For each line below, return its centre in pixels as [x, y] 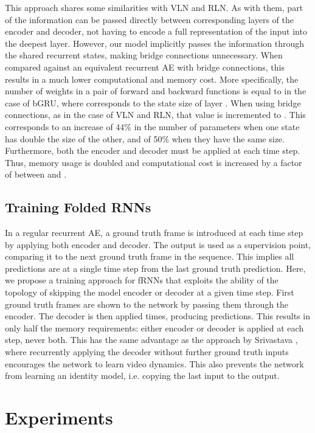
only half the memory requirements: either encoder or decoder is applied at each [154, 327]
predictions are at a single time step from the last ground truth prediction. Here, [155, 268]
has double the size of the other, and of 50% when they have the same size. [145, 138]
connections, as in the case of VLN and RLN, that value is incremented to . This [155, 115]
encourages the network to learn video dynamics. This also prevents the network [154, 363]
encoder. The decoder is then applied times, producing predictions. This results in [157, 316]
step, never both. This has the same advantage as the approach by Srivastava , [151, 340]
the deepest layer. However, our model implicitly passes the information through [155, 43]
